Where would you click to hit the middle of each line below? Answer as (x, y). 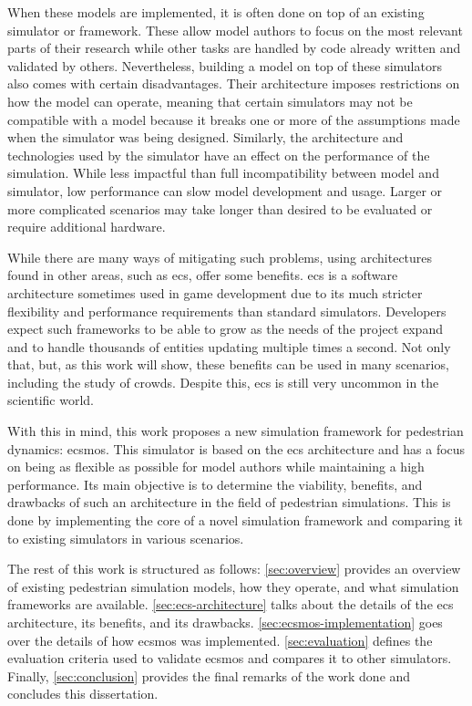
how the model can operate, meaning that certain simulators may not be (210, 101)
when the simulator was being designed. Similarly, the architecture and (205, 137)
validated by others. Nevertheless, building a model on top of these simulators (225, 65)
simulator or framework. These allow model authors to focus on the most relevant (235, 30)
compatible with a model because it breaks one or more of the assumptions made (234, 119)
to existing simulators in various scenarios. (126, 538)
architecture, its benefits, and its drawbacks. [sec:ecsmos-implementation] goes (225, 622)
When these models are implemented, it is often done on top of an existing (216, 12)
